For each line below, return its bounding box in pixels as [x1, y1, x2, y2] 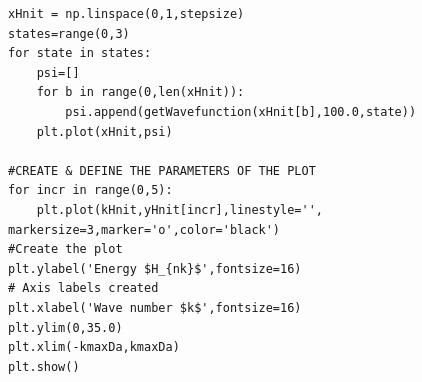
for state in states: [8, 46, 152, 61]
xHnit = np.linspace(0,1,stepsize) [8, 7, 245, 21]
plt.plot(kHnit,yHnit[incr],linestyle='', [36, 202, 323, 217]
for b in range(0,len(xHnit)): [36, 85, 245, 100]
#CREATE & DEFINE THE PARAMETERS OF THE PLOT [8, 163, 316, 178]
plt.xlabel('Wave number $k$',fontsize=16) [8, 300, 302, 315]
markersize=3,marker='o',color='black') [8, 222, 281, 237]
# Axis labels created [8, 281, 159, 296]
